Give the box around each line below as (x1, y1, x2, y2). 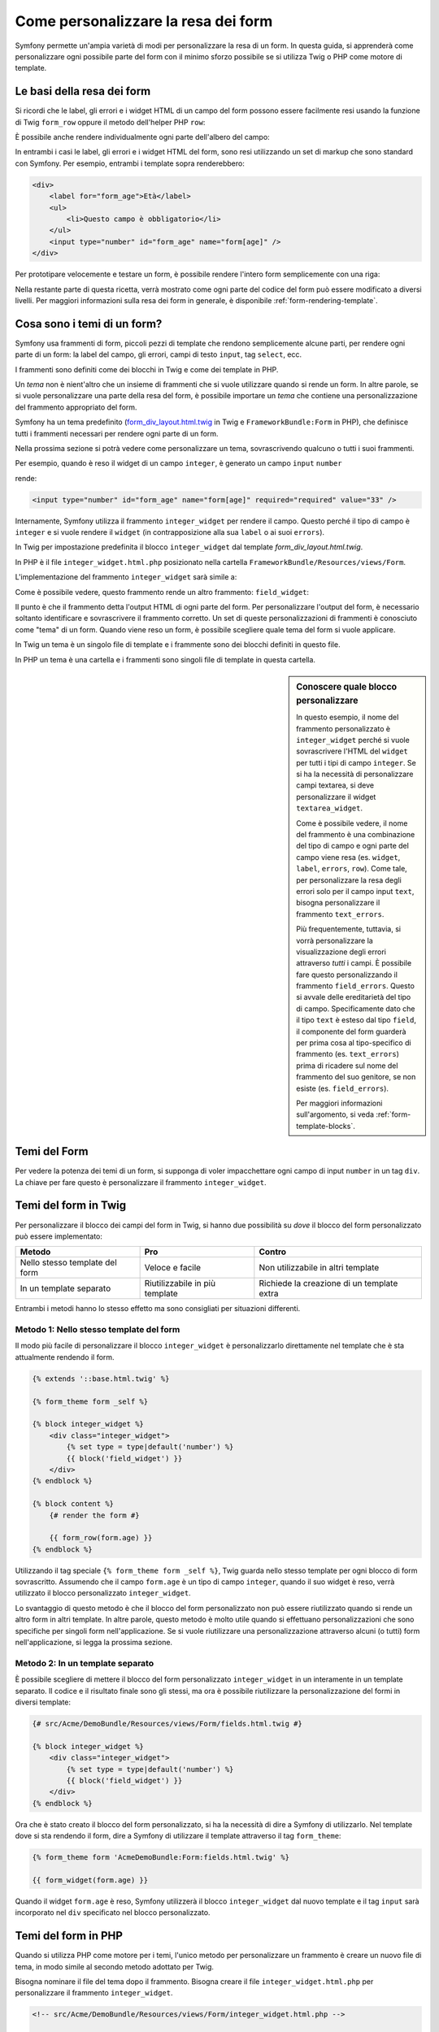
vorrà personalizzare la (296, 936, 373, 945)
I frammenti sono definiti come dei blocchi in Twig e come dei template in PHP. (15, 364, 279, 374)
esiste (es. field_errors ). (296, 1083, 389, 1093)
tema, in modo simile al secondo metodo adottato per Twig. (15, 1961, 215, 1971)
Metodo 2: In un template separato (15, 1657, 154, 1669)
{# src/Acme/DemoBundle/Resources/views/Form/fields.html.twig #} (32, 1719, 302, 1728)
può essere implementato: (15, 1231, 103, 1241)
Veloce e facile (144, 1262, 202, 1274)
